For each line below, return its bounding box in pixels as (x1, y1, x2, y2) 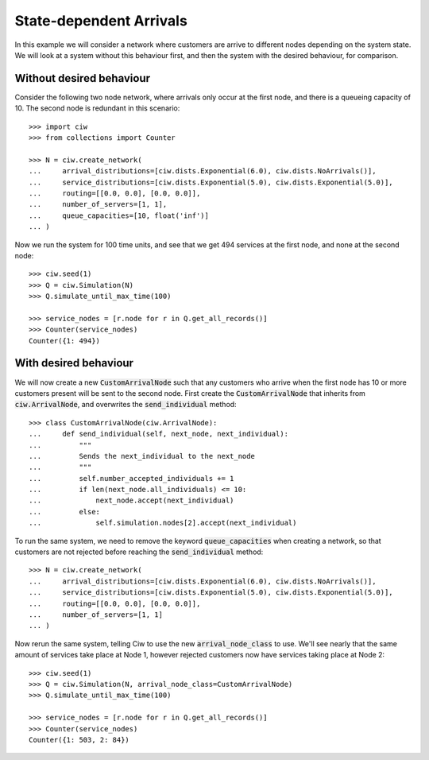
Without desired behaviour (14, 72, 151, 85)
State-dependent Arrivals (14, 12, 188, 29)
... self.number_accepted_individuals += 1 (29, 474, 234, 483)
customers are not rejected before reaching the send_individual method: (14, 547, 264, 556)
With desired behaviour (14, 356, 134, 370)
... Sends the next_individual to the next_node (29, 452, 256, 460)
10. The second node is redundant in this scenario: (14, 103, 180, 113)
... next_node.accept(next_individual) (29, 496, 234, 505)
